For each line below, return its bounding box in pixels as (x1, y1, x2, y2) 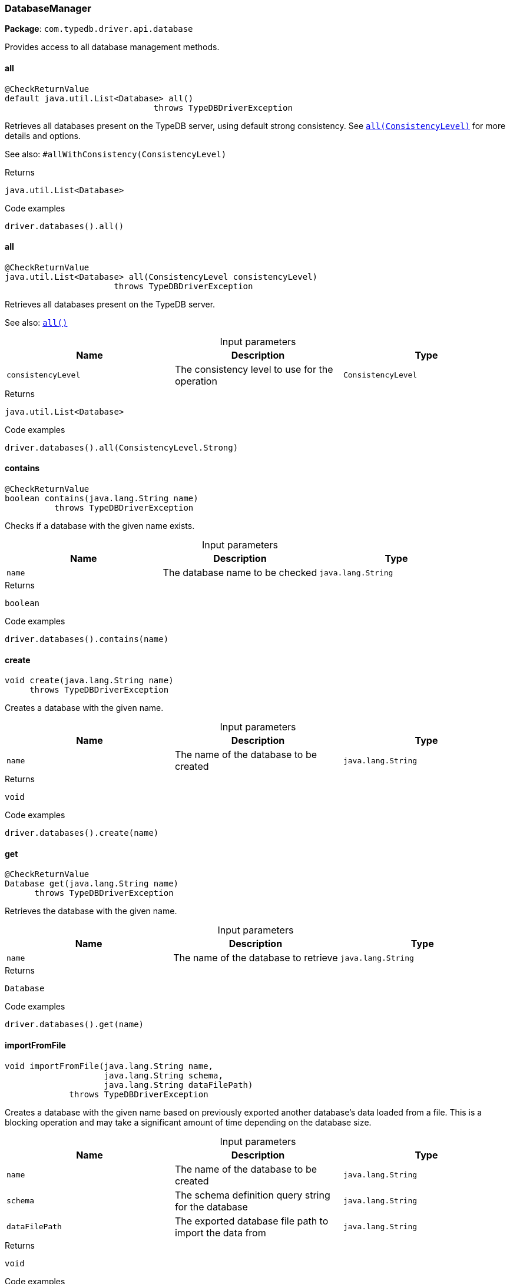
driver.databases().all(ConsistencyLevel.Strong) (5, 442, 239, 452)
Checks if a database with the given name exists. (5, 521, 195, 531)
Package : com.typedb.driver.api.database (5, 24, 193, 34)
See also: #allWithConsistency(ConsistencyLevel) (5, 148, 227, 159)
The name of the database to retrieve (173, 952, 338, 964)
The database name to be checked (163, 567, 317, 579)
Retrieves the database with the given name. (5, 906, 177, 916)
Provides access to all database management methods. (5, 42, 220, 52)
